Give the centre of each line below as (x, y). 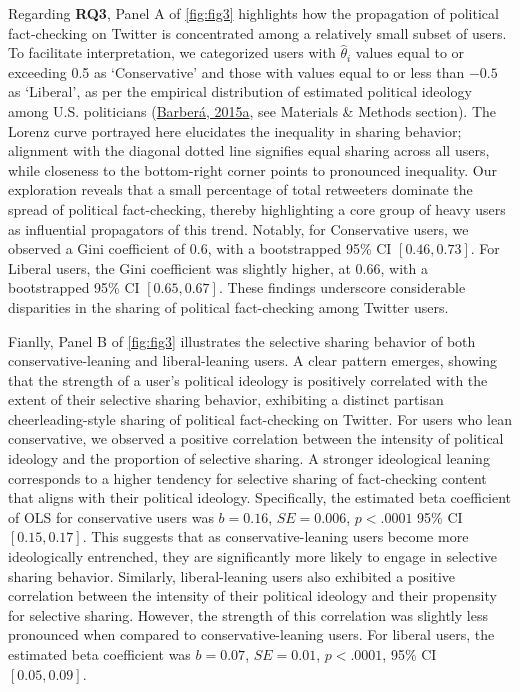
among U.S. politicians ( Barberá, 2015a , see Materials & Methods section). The (252, 110)
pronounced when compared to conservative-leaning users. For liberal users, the (251, 634)
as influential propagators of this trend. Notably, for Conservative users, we (238, 228)
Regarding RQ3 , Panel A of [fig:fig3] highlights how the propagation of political (253, 13)
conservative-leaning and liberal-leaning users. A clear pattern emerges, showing (253, 360)
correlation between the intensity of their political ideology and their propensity (252, 595)
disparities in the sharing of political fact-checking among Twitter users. (228, 306)
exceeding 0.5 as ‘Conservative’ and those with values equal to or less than (236, 71)
